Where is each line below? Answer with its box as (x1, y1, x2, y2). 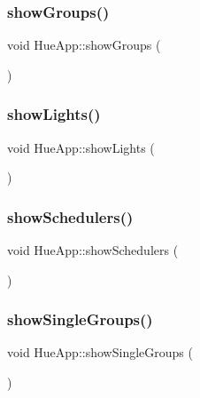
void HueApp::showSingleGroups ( (7, 343, 193, 362)
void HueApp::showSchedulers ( (7, 241, 179, 259)
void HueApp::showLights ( (7, 138, 155, 156)
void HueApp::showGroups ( (7, 36, 161, 54)
